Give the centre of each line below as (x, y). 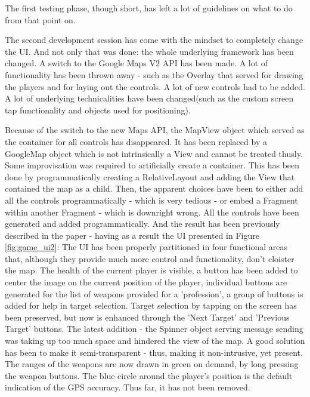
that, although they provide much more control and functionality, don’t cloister (150, 258)
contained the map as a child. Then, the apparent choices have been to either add (154, 188)
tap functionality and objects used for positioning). (98, 110)
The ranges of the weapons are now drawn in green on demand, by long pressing (152, 364)
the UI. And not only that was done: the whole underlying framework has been (149, 51)
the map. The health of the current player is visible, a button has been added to (151, 270)
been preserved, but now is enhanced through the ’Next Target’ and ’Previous (147, 317)
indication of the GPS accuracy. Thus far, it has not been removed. (128, 387)
